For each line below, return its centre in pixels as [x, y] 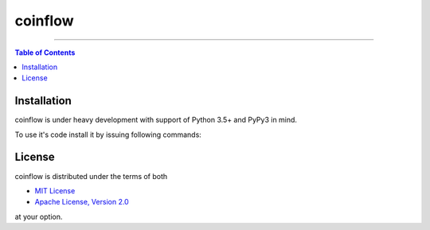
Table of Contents [45, 53]
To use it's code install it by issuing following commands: [108, 134]
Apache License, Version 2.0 [82, 202]
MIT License [55, 190]
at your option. [39, 216]
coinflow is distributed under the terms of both [91, 176]
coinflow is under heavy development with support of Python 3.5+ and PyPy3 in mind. [156, 120]
